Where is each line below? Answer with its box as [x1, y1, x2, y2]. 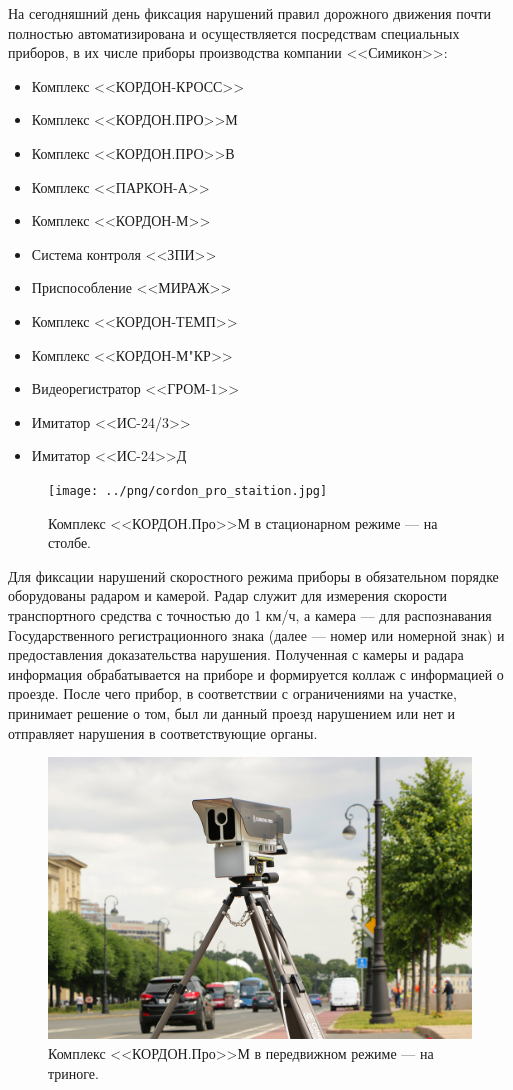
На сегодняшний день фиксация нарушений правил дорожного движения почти [8, 3, 492, 23]
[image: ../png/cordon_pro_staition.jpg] [48, 483, 328, 498]
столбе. [48, 532, 91, 553]
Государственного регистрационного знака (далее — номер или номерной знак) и [8, 624, 505, 645]
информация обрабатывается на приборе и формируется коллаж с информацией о [8, 663, 504, 684]
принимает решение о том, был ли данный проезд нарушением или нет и [8, 702, 455, 723]
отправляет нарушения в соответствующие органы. [8, 722, 318, 743]
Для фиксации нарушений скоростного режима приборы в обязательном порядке [8, 565, 499, 586]
